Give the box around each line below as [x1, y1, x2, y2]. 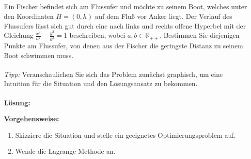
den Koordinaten [4, 11, 54, 21]
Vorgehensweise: [4, 114, 59, 124]
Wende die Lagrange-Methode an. [15, 146, 116, 156]
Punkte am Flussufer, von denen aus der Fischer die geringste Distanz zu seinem [4, 41, 243, 51]
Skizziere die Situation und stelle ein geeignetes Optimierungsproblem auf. [15, 130, 236, 140]
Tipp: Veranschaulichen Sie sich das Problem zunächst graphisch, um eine [4, 69, 223, 79]
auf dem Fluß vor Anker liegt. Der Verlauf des [95, 11, 232, 21]
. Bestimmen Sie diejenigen [159, 30, 240, 40]
